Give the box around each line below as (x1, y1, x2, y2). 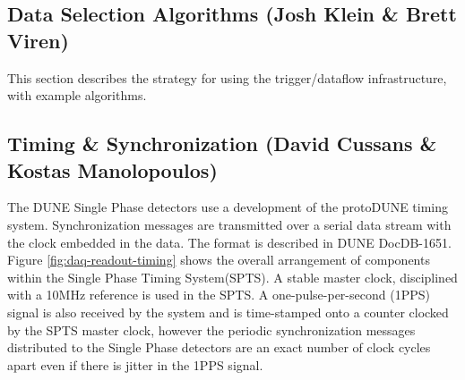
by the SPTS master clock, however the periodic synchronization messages (7, 320, 416, 339)
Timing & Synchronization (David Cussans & (7, 130, 437, 157)
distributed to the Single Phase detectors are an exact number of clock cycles (7, 338, 431, 357)
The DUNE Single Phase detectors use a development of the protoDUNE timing (7, 198, 449, 216)
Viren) (7, 26, 69, 54)
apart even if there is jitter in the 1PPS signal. (7, 355, 263, 374)
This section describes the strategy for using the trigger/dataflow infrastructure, (7, 68, 447, 87)
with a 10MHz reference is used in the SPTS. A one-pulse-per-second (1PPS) (7, 285, 430, 304)
